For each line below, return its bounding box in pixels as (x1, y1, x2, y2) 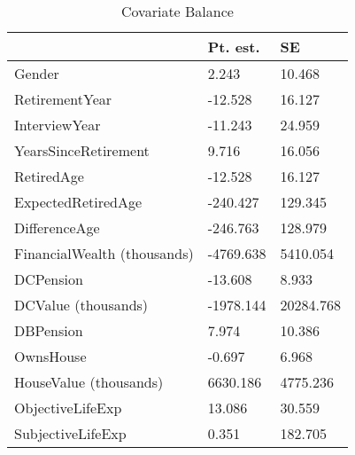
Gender (14, 63, 59, 83)
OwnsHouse (14, 346, 87, 366)
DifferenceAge (14, 217, 100, 238)
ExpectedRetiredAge (14, 192, 143, 212)
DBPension (14, 320, 83, 341)
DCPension (14, 269, 83, 289)
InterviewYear (14, 114, 101, 135)
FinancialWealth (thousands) (14, 243, 194, 263)
